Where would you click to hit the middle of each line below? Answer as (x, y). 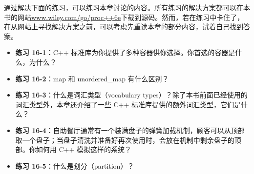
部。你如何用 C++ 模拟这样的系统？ (74, 149)
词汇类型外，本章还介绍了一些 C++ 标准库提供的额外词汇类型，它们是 (128, 104)
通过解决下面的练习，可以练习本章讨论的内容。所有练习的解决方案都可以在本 (127, 7)
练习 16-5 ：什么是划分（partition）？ (75, 165)
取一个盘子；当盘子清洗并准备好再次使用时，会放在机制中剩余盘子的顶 (128, 140)
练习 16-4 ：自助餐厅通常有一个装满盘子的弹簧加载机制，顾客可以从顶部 (130, 130)
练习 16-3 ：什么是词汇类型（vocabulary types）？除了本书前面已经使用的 (131, 95)
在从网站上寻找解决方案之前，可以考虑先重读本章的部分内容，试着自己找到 (124, 27)
